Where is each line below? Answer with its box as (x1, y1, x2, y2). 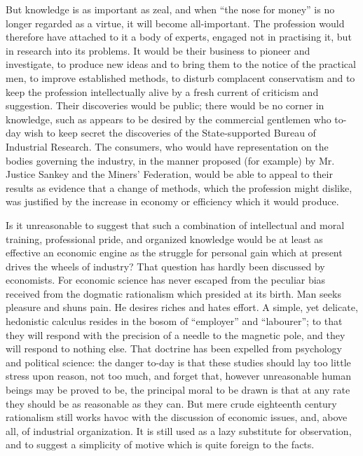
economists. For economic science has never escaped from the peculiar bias (6, 272, 326, 287)
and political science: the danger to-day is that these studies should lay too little (6, 354, 351, 369)
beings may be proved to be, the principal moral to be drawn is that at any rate (6, 382, 350, 397)
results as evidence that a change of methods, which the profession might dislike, (6, 180, 352, 195)
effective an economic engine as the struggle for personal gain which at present (6, 245, 343, 260)
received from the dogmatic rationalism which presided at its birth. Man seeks (6, 286, 341, 300)
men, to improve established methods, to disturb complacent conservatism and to (6, 70, 355, 85)
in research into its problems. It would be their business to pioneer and (6, 43, 310, 57)
